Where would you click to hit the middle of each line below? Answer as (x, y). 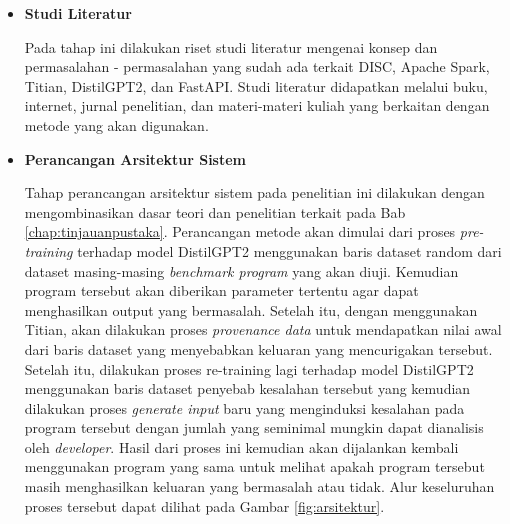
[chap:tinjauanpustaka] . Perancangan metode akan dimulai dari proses (240, 231)
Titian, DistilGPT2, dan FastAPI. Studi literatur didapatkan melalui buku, (256, 85)
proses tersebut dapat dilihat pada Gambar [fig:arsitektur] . (204, 505)
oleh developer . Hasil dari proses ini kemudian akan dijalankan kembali (241, 446)
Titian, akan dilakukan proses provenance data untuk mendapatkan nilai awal (263, 329)
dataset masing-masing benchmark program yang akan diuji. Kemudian (241, 270)
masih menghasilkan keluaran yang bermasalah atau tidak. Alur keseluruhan (259, 486)
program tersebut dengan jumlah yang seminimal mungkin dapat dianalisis (254, 427)
